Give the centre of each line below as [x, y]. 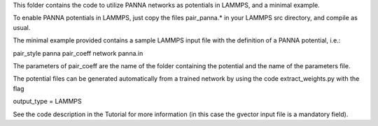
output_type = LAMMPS [47, 102]
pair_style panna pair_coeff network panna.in [78, 53]
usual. [22, 27]
